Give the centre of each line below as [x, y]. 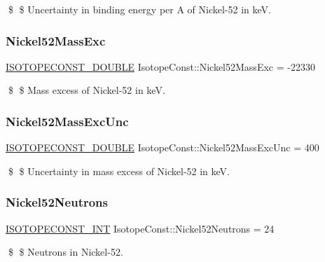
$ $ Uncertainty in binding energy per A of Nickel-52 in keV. [139, 9]
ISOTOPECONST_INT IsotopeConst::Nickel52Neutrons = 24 [140, 228]
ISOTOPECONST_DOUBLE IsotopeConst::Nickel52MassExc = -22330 [160, 66]
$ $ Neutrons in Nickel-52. [65, 252]
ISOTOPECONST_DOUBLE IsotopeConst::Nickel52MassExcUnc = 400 [162, 147]
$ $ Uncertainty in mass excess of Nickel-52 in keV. [119, 171]
